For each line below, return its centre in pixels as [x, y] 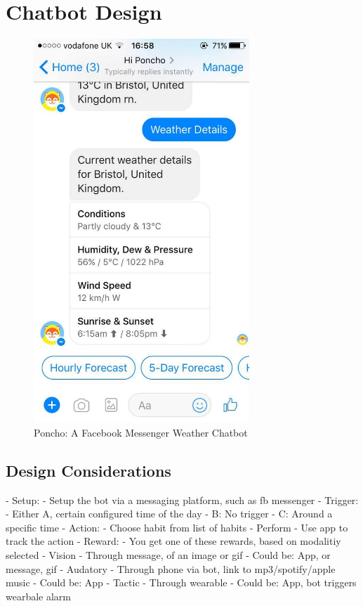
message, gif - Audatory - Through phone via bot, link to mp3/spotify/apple [171, 568]
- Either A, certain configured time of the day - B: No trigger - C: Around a [169, 514]
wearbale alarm [39, 596]
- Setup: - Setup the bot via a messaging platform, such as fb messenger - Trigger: [182, 499]
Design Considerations [88, 470]
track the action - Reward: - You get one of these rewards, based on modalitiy [173, 541]
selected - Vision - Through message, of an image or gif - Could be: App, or [168, 555]
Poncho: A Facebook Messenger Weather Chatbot [141, 432]
